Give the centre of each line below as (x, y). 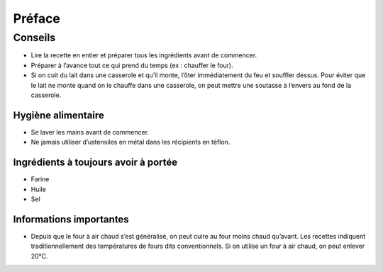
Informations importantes (71, 219)
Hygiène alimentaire (59, 115)
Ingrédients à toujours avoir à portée (95, 163)
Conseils (34, 38)
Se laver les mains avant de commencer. (90, 132)
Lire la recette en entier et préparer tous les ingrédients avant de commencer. (144, 55)
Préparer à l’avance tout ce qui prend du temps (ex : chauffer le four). (132, 65)
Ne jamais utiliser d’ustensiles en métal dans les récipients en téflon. (131, 142)
